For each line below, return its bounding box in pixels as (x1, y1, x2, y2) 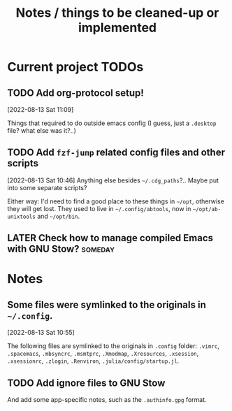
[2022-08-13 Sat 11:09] (7, 106, 74, 113)
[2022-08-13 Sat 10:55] (7, 329, 75, 337)
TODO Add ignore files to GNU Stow (7, 377, 166, 389)
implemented (78, 20, 157, 36)
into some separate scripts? (7, 183, 87, 192)
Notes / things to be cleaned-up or (15, 5, 219, 21)
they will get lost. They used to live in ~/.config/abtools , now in (7, 204, 191, 212)
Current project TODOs (7, 59, 144, 75)
